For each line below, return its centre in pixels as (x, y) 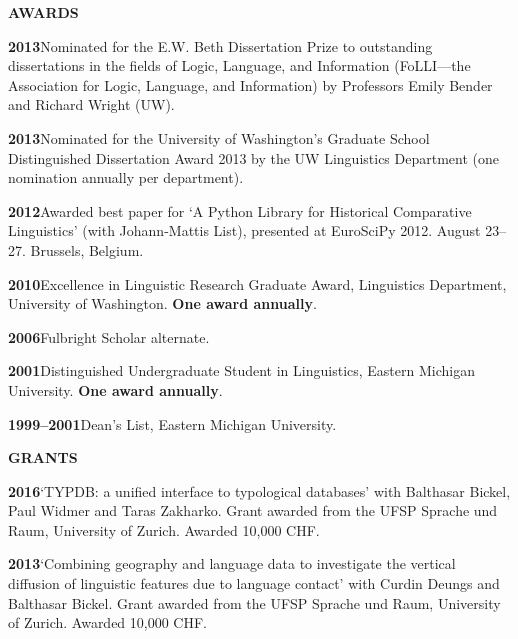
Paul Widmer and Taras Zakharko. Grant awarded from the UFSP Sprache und (253, 510)
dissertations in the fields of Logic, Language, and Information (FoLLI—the (239, 65)
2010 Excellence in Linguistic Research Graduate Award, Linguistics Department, (257, 283)
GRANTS (43, 457)
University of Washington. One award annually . (162, 303)
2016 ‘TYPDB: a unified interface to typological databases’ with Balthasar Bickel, (259, 490)
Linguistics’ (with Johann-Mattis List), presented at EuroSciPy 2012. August (244, 230)
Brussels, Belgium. (87, 249)
